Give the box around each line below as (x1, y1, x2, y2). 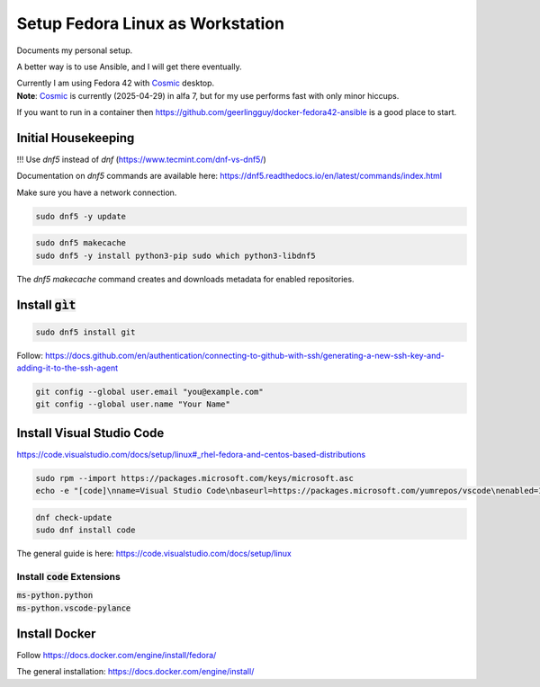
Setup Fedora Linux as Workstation (16, 13, 285, 33)
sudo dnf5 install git (35, 326, 136, 337)
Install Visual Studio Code (16, 425, 165, 441)
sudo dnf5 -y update (35, 211, 126, 221)
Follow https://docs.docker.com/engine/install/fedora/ (16, 649, 217, 660)
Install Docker (16, 626, 96, 641)
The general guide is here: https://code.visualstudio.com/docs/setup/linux (16, 549, 292, 559)
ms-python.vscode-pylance (16, 602, 131, 613)
